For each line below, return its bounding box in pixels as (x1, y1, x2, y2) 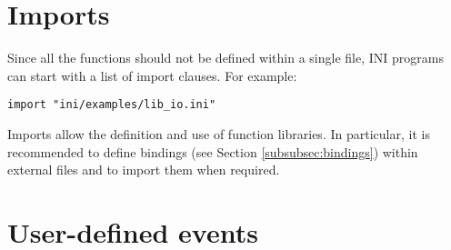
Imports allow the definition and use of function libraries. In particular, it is (7, 124, 430, 143)
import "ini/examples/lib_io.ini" (7, 98, 216, 112)
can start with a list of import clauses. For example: (7, 65, 297, 85)
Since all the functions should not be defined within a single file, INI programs (7, 48, 444, 67)
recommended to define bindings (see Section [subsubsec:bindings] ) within (7, 142, 418, 161)
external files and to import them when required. (7, 160, 280, 179)
